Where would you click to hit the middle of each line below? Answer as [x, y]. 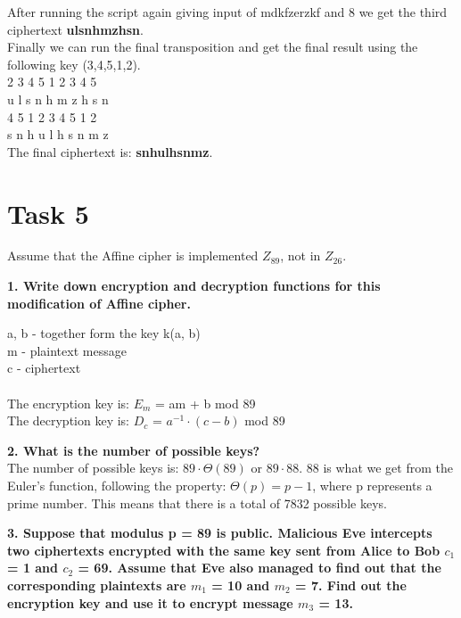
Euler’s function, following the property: [117, 485]
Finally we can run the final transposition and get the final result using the [213, 47]
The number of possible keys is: [93, 468]
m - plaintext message [67, 350]
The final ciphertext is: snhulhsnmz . [110, 151]
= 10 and [241, 585]
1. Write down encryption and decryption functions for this [194, 286]
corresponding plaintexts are [97, 585]
